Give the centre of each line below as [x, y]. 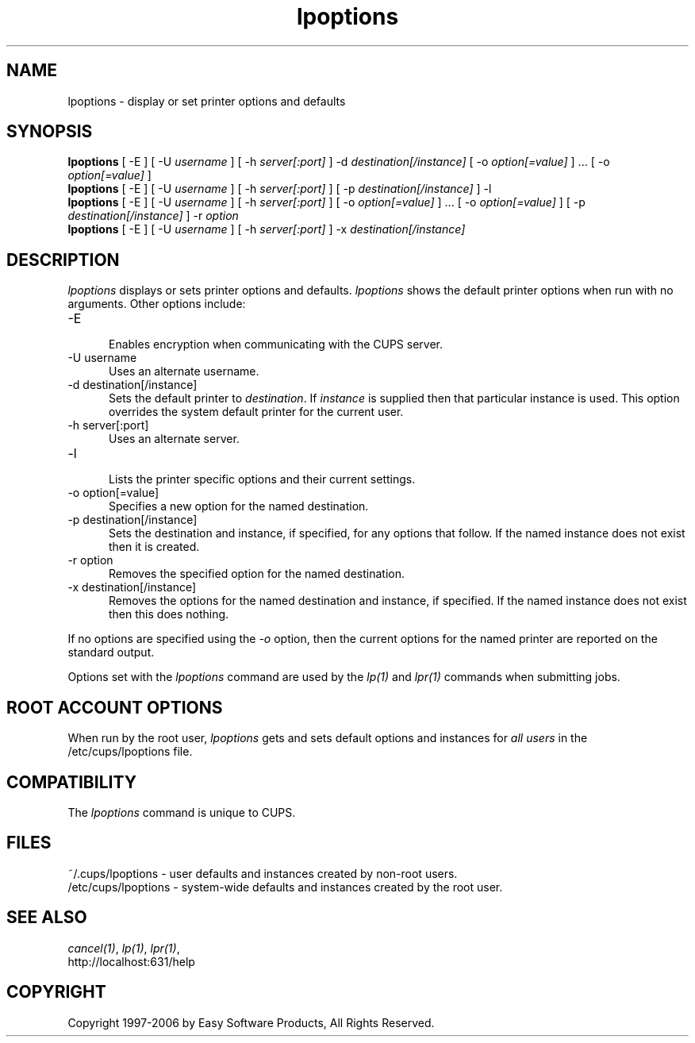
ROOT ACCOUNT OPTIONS [115, 707]
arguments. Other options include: [157, 304]
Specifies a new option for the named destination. [239, 506]
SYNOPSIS [50, 132]
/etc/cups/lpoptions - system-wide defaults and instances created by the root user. [285, 887]
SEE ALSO [47, 918]
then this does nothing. [169, 614]
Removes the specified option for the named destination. [257, 574]
